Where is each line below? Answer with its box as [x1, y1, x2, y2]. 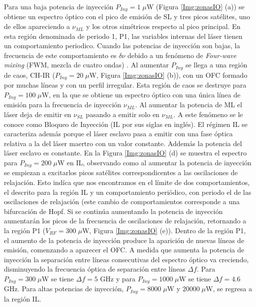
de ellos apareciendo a [4, 21, 70, 31]
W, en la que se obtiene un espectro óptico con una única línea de [41, 89, 241, 99]
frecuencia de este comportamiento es [4, 50, 117, 60]
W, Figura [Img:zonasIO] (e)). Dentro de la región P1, [82, 225, 246, 235]
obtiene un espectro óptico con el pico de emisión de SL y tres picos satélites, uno [4, 11, 251, 22]
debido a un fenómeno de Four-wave [127, 50, 237, 60]
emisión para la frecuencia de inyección [4, 99, 122, 110]
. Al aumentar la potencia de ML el [135, 99, 242, 110]
